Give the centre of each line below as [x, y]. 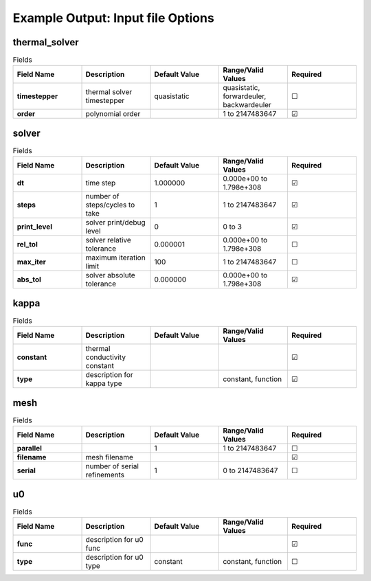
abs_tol [29, 280]
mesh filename [110, 457]
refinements [105, 475]
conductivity [106, 357]
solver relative [109, 240]
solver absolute [110, 275]
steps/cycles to [110, 205]
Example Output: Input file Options [113, 18]
